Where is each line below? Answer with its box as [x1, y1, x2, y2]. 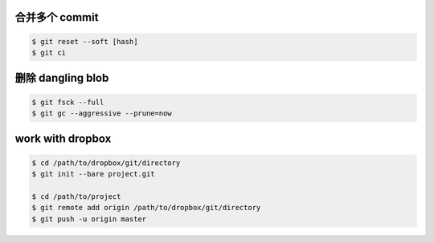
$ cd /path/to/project [31, 192, 121, 200]
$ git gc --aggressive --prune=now [31, 108, 172, 118]
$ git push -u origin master [31, 214, 147, 224]
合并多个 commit [14, 10, 99, 24]
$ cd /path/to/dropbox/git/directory [31, 158, 181, 168]
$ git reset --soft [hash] [31, 37, 138, 46]
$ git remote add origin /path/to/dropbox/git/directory [31, 203, 261, 213]
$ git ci [31, 48, 67, 57]
